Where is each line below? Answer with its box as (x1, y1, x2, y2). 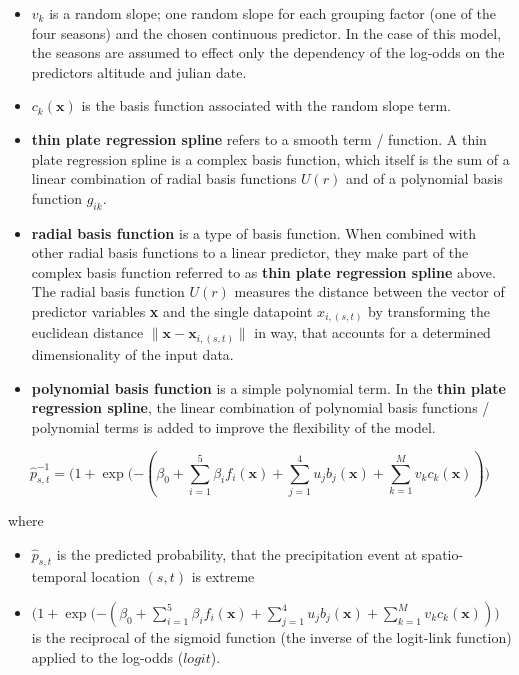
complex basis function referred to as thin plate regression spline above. (31, 261, 496, 282)
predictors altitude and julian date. (31, 61, 247, 82)
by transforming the (368, 300, 490, 321)
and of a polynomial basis (345, 168, 503, 189)
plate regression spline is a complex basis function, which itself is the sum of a (31, 148, 510, 169)
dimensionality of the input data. (31, 343, 234, 364)
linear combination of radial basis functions (31, 168, 297, 189)
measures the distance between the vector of (234, 281, 505, 302)
